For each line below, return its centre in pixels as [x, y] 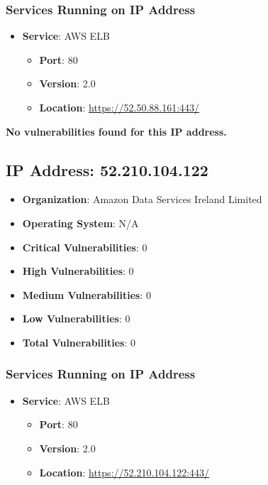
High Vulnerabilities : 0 [78, 271]
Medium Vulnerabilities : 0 [86, 294]
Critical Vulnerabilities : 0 [85, 247]
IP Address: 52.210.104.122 [107, 169]
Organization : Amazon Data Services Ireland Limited [142, 199]
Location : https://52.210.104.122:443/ [124, 472]
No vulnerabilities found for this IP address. [116, 131]
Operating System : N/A [80, 223]
